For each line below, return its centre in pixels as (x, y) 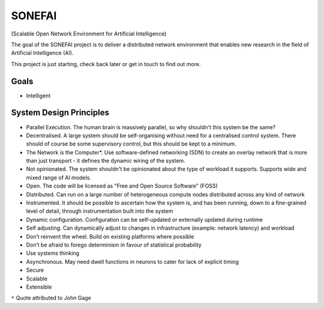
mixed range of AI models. (58, 177)
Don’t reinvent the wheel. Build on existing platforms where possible (110, 236)
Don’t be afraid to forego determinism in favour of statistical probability (114, 245)
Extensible (39, 287)
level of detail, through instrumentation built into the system (100, 211)
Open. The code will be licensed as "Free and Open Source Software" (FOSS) (122, 186)
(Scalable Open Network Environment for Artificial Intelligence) (89, 34)
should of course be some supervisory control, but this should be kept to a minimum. (131, 144)
